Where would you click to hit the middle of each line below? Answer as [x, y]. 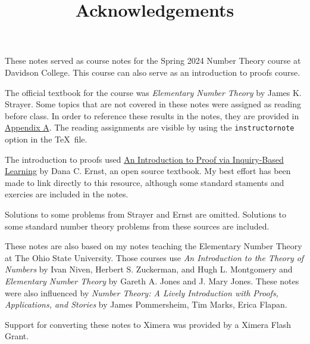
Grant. [17, 336]
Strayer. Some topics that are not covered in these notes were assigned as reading [153, 104]
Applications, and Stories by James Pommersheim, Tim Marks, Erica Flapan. [146, 304]
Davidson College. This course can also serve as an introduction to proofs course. [153, 72]
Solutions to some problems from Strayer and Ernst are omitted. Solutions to [145, 214]
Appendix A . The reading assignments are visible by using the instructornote [150, 127]
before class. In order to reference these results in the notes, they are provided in [152, 115]
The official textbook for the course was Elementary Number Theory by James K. [153, 92]
